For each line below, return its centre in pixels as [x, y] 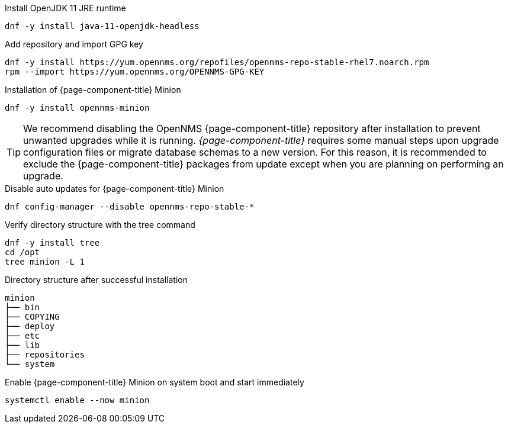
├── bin [22, 307]
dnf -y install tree [52, 243]
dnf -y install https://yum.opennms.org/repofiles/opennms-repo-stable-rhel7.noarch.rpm [217, 62]
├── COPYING [32, 317]
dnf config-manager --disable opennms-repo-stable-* [130, 207]
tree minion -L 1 [45, 262]
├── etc [22, 336]
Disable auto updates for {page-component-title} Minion [115, 189]
